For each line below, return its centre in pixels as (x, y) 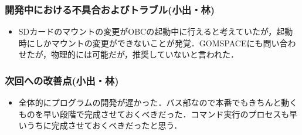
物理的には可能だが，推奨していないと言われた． (145, 54)
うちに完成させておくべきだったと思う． (104, 125)
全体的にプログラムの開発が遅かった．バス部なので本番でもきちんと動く (158, 102)
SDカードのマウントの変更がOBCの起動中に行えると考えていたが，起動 (156, 31)
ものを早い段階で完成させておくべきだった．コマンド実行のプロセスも (154, 114)
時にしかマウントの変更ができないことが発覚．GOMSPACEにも (141, 43)
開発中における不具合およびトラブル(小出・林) (110, 9)
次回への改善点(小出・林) (62, 80)
